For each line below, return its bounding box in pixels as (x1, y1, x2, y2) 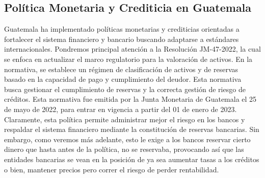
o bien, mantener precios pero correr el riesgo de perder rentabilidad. (4, 164, 219, 174)
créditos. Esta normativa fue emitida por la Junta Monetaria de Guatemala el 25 (4, 94, 257, 104)
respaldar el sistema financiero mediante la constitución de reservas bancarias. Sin (4, 124, 259, 135)
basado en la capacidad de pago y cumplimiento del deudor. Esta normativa (4, 74, 242, 84)
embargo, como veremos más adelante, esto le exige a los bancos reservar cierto (4, 133, 251, 144)
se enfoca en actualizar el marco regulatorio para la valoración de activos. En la (4, 53, 253, 64)
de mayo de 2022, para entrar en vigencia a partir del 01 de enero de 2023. (4, 103, 237, 114)
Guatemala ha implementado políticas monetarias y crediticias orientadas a (4, 24, 240, 34)
